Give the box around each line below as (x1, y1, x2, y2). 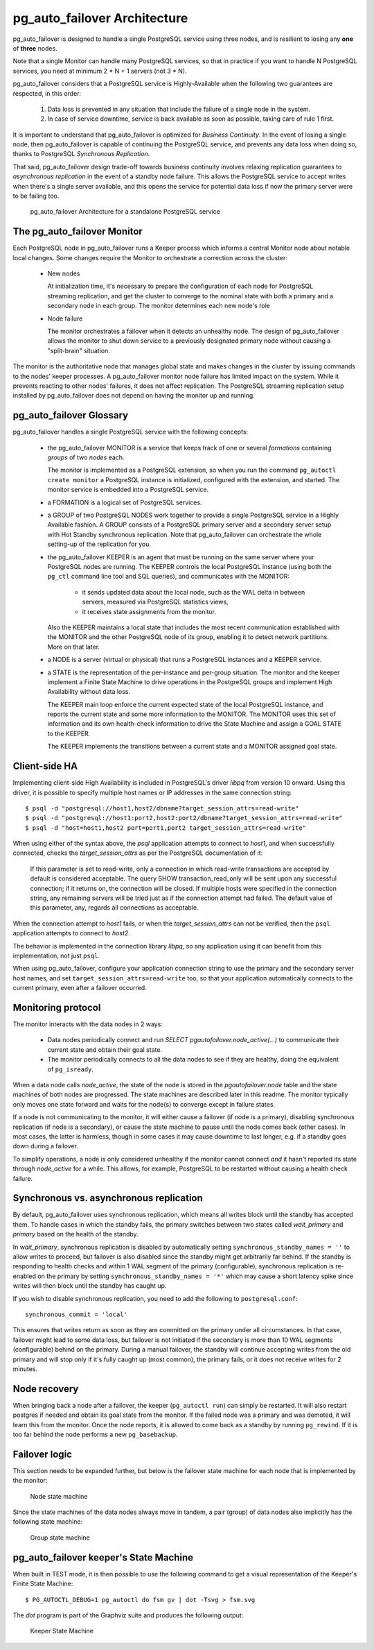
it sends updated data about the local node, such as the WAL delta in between (82, 588, 305, 596)
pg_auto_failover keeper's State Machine (12, 1551, 194, 1563)
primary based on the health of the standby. (12, 1230, 139, 1239)
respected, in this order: (12, 89, 82, 97)
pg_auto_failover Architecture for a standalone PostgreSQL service (30, 207, 221, 216)
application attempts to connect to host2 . (12, 929, 131, 937)
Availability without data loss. (47, 688, 131, 696)
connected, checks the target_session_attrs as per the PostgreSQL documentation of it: (12, 849, 263, 857)
